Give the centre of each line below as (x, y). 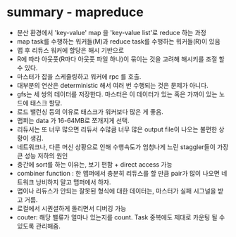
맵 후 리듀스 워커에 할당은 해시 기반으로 (70, 50)
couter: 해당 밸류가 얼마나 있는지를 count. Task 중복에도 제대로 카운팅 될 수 (121, 217)
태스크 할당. (46, 103)
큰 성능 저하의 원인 (42, 155)
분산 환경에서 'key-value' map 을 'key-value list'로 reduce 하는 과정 (112, 32)
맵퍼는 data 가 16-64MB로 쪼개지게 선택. (73, 120)
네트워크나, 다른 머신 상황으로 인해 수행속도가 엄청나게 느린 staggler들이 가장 (123, 147)
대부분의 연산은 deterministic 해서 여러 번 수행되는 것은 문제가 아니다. (112, 85)
